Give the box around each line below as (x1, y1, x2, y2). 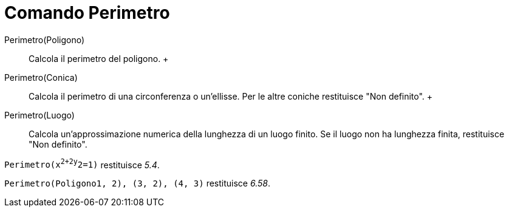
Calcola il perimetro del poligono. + (29, 53, 169, 64)
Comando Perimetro (4, 2, 170, 23)
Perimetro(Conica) (4, 72, 78, 83)
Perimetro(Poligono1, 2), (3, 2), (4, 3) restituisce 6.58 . (4, 178, 270, 189)
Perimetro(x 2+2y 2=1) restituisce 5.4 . (4, 157, 160, 170)
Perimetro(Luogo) (4, 109, 75, 120)
